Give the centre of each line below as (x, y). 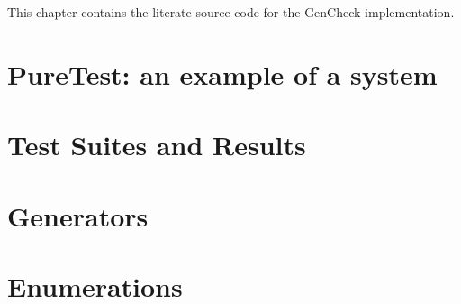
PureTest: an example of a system (222, 74)
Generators (78, 215)
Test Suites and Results (157, 145)
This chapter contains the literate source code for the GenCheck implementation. (231, 12)
